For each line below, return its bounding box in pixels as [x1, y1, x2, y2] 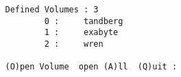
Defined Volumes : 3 [5, 5, 99, 14]
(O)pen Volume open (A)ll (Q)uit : [5, 62, 178, 72]
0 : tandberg [44, 16, 123, 26]
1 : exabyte [44, 27, 119, 38]
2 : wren [44, 38, 104, 49]
